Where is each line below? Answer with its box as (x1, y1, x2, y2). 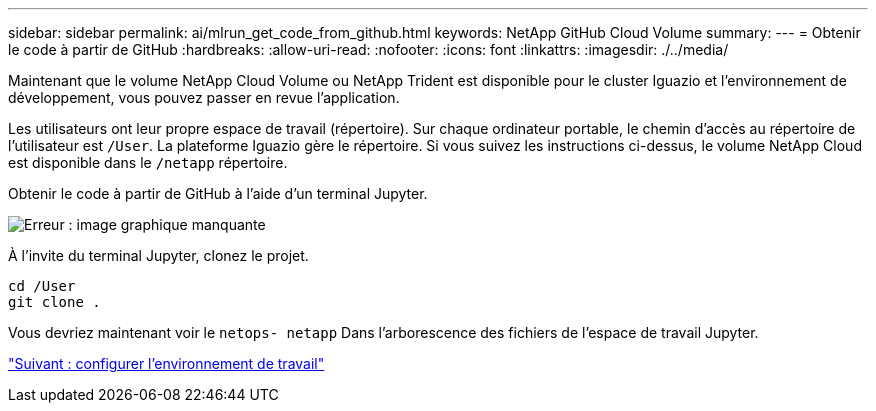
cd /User (8, 278, 76, 294)
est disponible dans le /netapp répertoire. (8, 154, 288, 171)
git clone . (8, 294, 101, 310)
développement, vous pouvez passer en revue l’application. (8, 89, 400, 106)
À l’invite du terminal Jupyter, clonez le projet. (8, 247, 309, 264)
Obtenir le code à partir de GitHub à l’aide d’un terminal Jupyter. (8, 185, 428, 202)
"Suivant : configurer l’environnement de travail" (8, 355, 325, 372)
